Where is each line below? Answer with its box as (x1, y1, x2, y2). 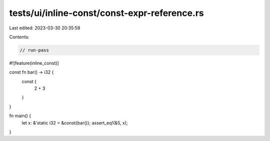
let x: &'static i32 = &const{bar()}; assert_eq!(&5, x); (21, 120, 128, 126)
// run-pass (19, 47, 49, 53)
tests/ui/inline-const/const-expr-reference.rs (9, 7, 204, 18)
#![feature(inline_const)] (9, 60, 59, 66)
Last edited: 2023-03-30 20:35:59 (9, 25, 80, 31)
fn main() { (9, 113, 31, 119)
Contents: (9, 34, 29, 40)
